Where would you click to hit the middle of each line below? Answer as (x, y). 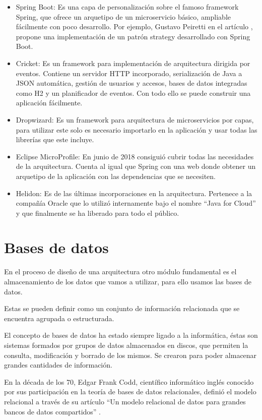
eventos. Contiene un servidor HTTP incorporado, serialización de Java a (129, 73)
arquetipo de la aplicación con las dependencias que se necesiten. (116, 176)
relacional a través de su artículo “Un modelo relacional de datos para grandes (125, 401)
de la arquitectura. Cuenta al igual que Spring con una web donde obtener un (136, 166)
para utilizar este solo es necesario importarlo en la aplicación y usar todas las (137, 129)
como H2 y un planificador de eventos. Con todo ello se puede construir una (133, 93)
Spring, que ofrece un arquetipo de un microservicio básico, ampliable (123, 16)
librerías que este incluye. (55, 139)
